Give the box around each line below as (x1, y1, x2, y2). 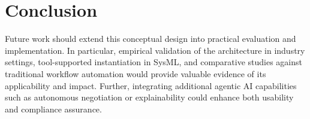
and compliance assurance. (5, 102, 102, 115)
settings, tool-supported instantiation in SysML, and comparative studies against (5, 56, 302, 68)
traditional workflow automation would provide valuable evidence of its (5, 67, 266, 80)
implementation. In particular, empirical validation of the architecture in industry (5, 44, 305, 56)
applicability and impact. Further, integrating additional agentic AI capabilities (5, 79, 297, 91)
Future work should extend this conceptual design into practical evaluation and (5, 32, 296, 45)
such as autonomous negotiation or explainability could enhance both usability (5, 91, 294, 103)
